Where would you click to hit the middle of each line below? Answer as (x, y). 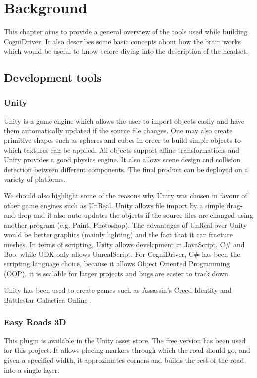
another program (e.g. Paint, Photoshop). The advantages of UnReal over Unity (126, 224)
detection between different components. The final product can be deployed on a (126, 169)
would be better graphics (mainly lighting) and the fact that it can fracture (118, 234)
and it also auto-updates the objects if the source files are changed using (143, 215)
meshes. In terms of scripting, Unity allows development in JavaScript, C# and (124, 244)
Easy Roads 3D (35, 322)
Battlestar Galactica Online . (48, 300)
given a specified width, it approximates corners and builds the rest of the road (124, 360)
